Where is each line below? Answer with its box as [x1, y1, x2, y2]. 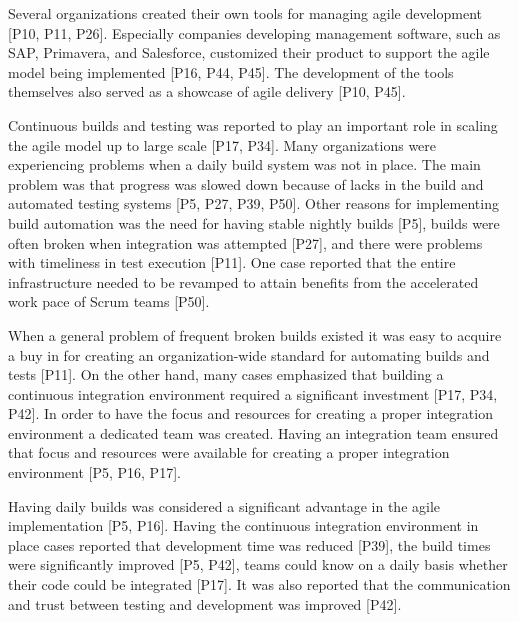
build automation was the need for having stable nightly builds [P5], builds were [8, 212, 500, 233]
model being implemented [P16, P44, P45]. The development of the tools [8, 61, 454, 82]
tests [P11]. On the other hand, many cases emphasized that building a [8, 364, 444, 385]
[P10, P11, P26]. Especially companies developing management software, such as [8, 22, 501, 43]
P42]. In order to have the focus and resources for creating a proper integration [8, 403, 493, 424]
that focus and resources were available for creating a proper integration [8, 442, 450, 463]
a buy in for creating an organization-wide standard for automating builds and [8, 344, 490, 365]
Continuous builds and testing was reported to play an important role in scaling [8, 114, 498, 135]
